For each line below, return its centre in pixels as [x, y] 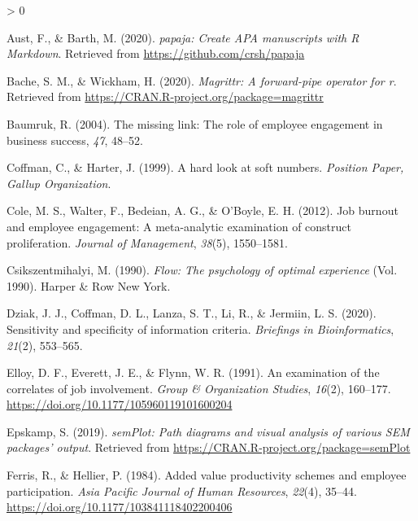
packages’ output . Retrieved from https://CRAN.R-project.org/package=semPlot [209, 447]
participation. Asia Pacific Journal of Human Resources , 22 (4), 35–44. [182, 490]
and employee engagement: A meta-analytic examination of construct [179, 226]
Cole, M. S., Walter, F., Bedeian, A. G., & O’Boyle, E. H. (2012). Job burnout [202, 210]
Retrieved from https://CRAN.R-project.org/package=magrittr [165, 96]
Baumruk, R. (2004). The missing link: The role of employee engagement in [195, 123]
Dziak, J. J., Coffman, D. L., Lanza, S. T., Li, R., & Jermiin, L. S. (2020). [192, 313]
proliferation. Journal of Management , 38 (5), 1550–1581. [147, 242]
